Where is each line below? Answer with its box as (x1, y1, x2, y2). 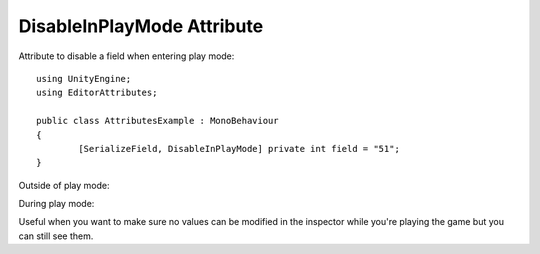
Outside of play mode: (18, 179, 110, 191)
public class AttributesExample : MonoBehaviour (36, 115, 279, 127)
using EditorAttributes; (36, 87, 158, 99)
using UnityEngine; (36, 73, 132, 84)
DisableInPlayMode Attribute (18, 15, 264, 37)
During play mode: (18, 198, 95, 210)
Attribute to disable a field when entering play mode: (18, 50, 235, 62)
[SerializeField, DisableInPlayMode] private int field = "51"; (78, 143, 400, 154)
